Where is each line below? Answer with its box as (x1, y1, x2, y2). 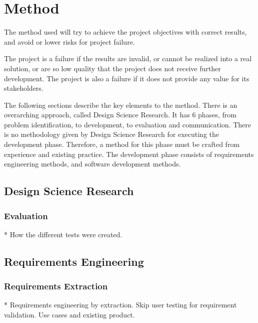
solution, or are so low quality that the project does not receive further (4, 63, 221, 73)
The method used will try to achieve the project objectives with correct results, (4, 27, 247, 37)
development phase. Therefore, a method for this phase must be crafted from (4, 139, 240, 149)
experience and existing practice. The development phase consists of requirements (4, 148, 254, 159)
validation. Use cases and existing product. (4, 309, 135, 320)
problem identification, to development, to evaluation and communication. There (4, 119, 251, 129)
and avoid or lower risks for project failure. (4, 36, 135, 47)
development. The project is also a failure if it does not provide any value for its (4, 73, 249, 83)
